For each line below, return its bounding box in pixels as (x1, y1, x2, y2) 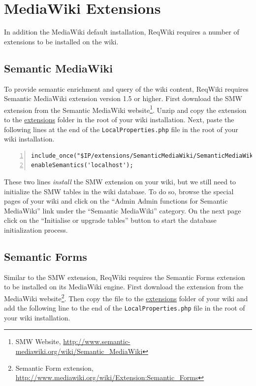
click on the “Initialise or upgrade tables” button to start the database (4, 215, 217, 225)
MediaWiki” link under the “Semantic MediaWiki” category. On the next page (4, 205, 241, 215)
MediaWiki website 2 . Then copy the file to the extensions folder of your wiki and (4, 291, 248, 303)
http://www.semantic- (63, 336, 130, 347)
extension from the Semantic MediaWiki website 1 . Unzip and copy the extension (4, 103, 247, 115)
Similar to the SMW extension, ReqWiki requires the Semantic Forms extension (4, 272, 245, 282)
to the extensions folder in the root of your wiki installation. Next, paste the (4, 114, 234, 124)
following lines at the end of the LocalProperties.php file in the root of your (4, 124, 238, 134)
